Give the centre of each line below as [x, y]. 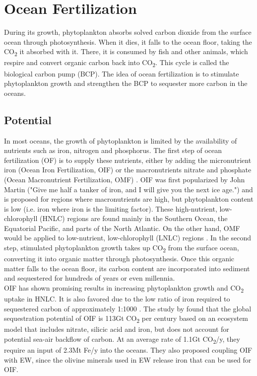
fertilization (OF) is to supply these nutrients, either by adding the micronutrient [128, 160]
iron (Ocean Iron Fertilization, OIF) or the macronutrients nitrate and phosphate [128, 170]
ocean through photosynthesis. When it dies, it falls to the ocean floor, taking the [128, 41]
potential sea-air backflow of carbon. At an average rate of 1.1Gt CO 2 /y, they [122, 339]
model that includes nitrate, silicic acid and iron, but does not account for [117, 329]
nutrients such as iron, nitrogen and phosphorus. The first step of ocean [113, 150]
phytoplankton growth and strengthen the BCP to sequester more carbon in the [126, 83]
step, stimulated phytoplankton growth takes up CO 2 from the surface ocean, [122, 248]
